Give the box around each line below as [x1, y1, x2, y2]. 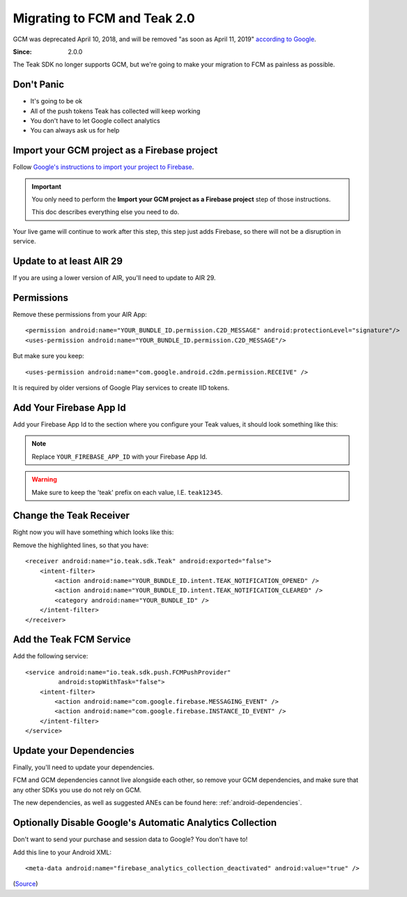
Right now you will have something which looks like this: [13, 528, 174, 537]
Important [31, 182, 62, 191]
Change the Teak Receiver [13, 510, 130, 521]
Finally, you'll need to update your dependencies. [13, 763, 155, 771]
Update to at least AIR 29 [13, 255, 123, 267]
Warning [31, 475, 57, 484]
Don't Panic [13, 79, 65, 91]
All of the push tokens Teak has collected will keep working [30, 107, 201, 115]
